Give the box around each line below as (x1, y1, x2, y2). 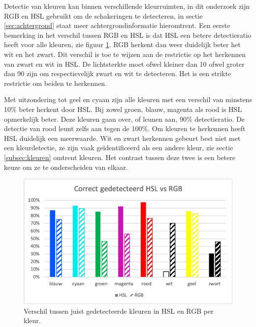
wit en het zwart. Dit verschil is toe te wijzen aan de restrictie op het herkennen (4, 49, 246, 59)
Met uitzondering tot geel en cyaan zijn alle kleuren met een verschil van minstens (4, 94, 252, 105)
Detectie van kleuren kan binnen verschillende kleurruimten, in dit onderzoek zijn (4, 1, 250, 11)
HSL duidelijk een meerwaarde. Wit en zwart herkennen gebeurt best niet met (4, 133, 241, 143)
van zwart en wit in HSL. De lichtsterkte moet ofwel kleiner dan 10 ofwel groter (4, 58, 245, 69)
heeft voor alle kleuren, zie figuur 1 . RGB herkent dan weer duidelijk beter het (4, 39, 241, 50)
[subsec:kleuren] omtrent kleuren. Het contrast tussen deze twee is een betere (4, 152, 235, 162)
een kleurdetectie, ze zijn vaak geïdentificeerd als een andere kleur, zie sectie (4, 142, 233, 153)
